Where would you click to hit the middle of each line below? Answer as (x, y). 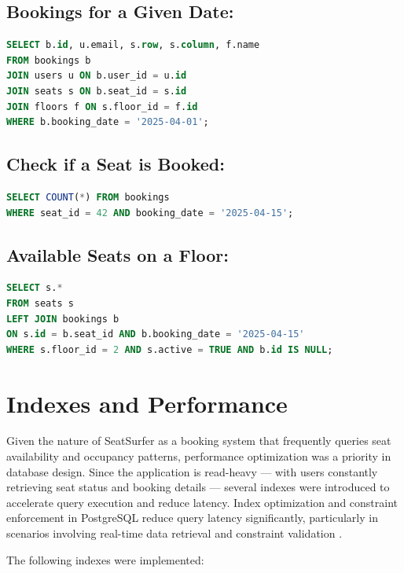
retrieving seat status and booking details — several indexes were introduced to (198, 487)
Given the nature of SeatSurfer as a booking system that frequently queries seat (199, 441)
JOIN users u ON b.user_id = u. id (97, 76)
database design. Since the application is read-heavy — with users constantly (192, 471)
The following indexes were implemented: (105, 559)
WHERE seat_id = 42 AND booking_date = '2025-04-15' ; (150, 213)
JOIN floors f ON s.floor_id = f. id (102, 107)
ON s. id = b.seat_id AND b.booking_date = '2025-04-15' (156, 334)
